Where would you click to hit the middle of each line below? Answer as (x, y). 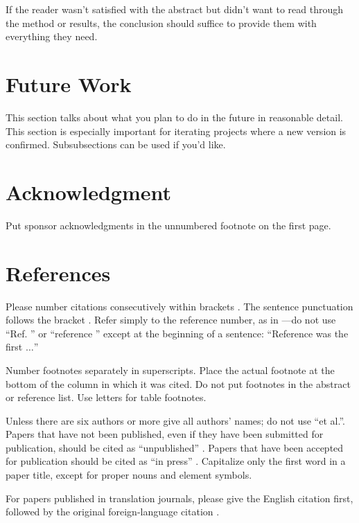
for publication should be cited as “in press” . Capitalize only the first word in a (176, 461)
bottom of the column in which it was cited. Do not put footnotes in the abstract (178, 383)
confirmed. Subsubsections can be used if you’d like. (116, 144)
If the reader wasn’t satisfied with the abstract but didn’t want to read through (175, 9)
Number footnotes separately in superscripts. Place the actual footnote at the (170, 370)
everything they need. (52, 36)
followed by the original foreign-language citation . (113, 512)
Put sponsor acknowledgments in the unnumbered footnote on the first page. (168, 225)
